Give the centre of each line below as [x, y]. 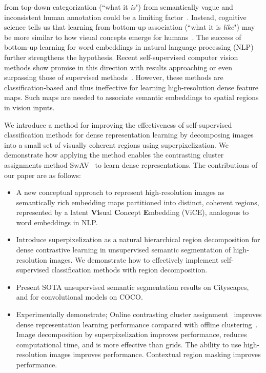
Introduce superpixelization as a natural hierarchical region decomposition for [138, 239]
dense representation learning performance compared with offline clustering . [137, 324]
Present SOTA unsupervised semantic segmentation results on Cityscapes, [132, 287]
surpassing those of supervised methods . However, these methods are [114, 77]
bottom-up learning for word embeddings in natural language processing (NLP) [129, 47]
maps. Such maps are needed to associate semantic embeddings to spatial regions [131, 97]
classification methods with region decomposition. [129, 270]
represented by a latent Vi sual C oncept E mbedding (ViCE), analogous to [132, 212]
